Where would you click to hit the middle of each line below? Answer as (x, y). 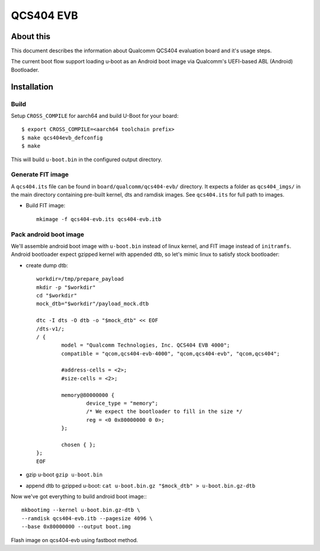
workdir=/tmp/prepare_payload (80, 279)
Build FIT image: (46, 206)
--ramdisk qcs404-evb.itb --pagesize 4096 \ (87, 518)
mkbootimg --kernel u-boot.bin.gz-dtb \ (81, 510)
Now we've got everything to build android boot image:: (79, 496)
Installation (32, 87)
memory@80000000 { (88, 395)
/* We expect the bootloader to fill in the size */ (164, 411)
